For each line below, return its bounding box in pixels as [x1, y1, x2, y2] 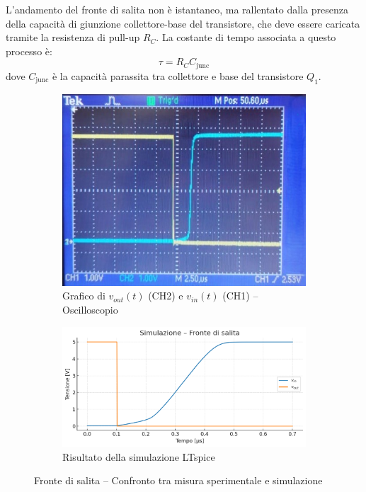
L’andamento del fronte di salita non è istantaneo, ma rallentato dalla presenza [6, 2, 348, 16]
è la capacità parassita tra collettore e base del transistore [52, 68, 304, 83]
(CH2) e [148, 288, 183, 303]
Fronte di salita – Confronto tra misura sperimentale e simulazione [34, 473, 323, 488]
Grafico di [62, 288, 105, 303]
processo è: [6, 43, 52, 58]
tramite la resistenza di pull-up [6, 30, 140, 45]
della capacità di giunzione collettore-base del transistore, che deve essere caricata [6, 16, 360, 30]
